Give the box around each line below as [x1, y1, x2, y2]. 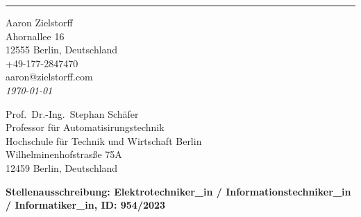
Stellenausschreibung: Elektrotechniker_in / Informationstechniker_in [6, 184, 351, 198]
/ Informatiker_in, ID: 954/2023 [6, 198, 166, 212]
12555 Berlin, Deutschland [6, 42, 118, 57]
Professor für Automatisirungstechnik [6, 120, 165, 134]
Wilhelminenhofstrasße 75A [6, 147, 122, 162]
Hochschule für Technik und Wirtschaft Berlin [6, 133, 202, 148]
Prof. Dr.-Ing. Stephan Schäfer [6, 106, 139, 121]
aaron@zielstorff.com [6, 69, 93, 84]
